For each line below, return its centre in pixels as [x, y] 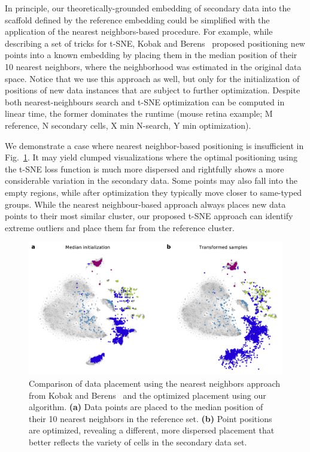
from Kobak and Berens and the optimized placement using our [148, 395]
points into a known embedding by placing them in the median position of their [151, 55]
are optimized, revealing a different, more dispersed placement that [152, 430]
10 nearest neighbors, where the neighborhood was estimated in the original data [153, 66]
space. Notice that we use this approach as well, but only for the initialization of [152, 78]
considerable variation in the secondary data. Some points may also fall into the [151, 181]
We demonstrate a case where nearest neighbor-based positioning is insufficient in [154, 145]
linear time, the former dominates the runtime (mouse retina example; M [139, 113]
